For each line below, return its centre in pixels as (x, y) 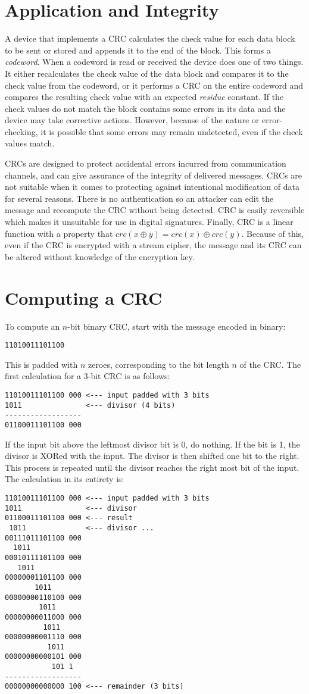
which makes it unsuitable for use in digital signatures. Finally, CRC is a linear (149, 222)
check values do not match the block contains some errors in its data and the (145, 108)
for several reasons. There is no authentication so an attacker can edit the (139, 198)
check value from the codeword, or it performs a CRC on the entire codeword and (154, 85)
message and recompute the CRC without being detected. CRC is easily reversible (155, 210)
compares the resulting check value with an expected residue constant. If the (144, 97)
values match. (30, 143)
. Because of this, (273, 233)
